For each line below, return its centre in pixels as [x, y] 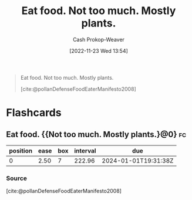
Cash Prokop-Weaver [99, 39]
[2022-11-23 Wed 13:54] [99, 50]
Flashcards [34, 113]
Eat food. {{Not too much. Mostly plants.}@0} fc [96, 134]
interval [85, 151]
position [21, 151]
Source [17, 178]
